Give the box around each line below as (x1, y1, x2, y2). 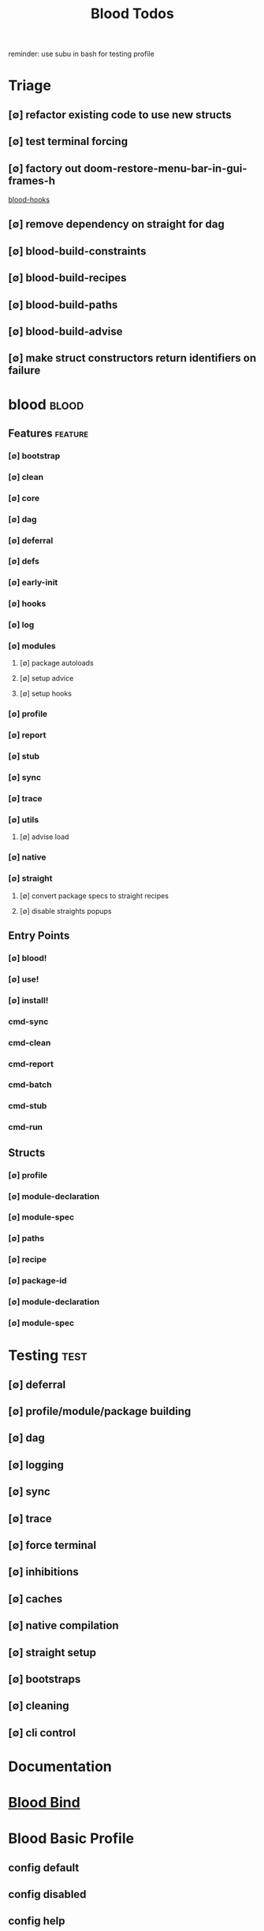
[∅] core (8, 492, 40, 503)
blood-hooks (8, 195, 50, 204)
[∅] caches (8, 1592, 63, 1606)
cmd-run (8, 1122, 43, 1133)
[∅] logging (8, 1458, 65, 1472)
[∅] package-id (8, 1276, 67, 1287)
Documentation (8, 1758, 113, 1775)
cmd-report (8, 1058, 54, 1069)
